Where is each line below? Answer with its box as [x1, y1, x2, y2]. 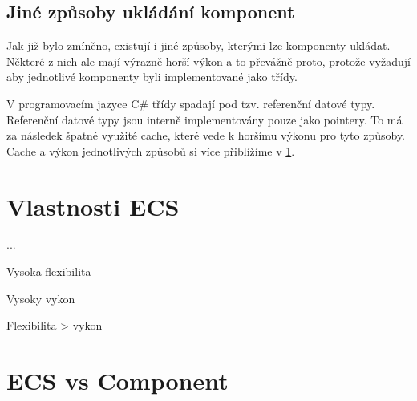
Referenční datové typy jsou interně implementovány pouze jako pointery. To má [6, 111, 403, 128]
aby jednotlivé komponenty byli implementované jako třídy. [6, 68, 298, 85]
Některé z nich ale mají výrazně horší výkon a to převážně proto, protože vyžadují [6, 52, 411, 69]
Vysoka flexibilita [6, 263, 91, 280]
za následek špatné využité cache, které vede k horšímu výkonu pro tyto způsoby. [6, 127, 406, 144]
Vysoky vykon [6, 290, 75, 306]
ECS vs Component [6, 364, 229, 397]
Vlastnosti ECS [6, 189, 180, 222]
